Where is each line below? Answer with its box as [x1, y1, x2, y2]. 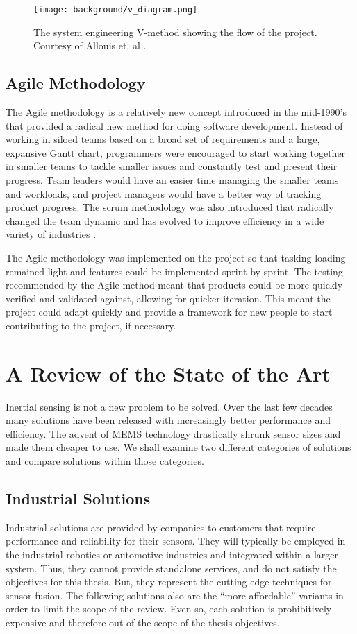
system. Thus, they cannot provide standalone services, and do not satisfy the [6, 560, 337, 575]
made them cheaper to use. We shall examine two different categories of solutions [6, 440, 351, 454]
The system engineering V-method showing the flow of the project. [33, 24, 317, 39]
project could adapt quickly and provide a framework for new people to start [6, 305, 333, 319]
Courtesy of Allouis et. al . [33, 38, 147, 53]
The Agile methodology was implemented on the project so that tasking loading [6, 250, 346, 264]
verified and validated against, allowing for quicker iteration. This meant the [6, 291, 331, 305]
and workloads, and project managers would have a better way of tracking [6, 186, 322, 200]
